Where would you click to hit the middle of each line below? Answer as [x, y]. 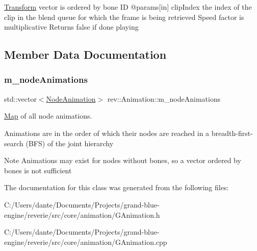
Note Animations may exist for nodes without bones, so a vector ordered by [123, 160]
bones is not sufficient [38, 170]
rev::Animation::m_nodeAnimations [164, 98]
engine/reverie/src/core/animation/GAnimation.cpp [86, 242]
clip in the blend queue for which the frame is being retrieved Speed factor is [124, 17]
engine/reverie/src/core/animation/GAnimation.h [82, 214]
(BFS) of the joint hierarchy [70, 143]
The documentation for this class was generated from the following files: [117, 187]
